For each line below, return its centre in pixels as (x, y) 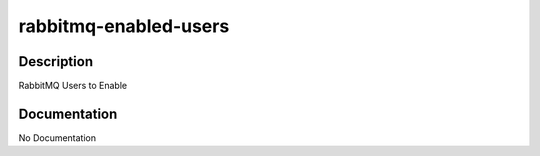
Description (56, 61)
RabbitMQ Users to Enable (73, 86)
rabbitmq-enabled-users (124, 26)
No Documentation (57, 137)
